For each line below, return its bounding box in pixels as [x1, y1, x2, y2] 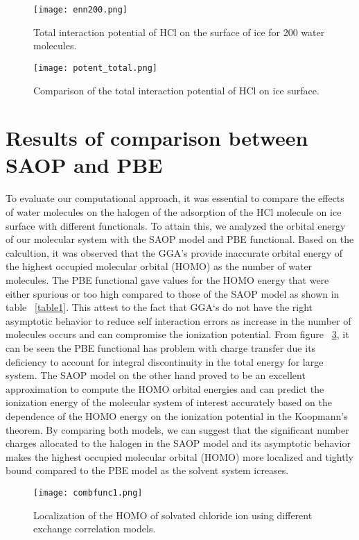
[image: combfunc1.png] [33, 487, 143, 498]
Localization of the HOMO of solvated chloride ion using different [33, 507, 313, 522]
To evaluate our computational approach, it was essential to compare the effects [6, 191, 344, 205]
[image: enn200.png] [33, 5, 128, 15]
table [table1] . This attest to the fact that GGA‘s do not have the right [6, 300, 313, 314]
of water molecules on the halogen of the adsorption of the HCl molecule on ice [6, 205, 342, 219]
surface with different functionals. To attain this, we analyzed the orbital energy [6, 218, 346, 233]
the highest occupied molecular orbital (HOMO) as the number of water [6, 259, 313, 273]
